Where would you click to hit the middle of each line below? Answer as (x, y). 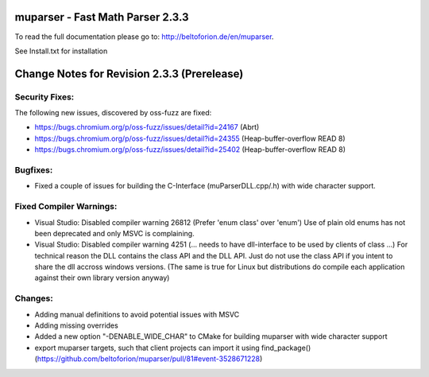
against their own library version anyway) (102, 278)
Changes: (34, 298)
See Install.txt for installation (61, 51)
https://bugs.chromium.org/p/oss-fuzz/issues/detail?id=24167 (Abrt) (147, 127)
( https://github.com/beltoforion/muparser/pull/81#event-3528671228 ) (149, 359)
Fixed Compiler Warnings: (66, 207)
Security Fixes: (44, 97)
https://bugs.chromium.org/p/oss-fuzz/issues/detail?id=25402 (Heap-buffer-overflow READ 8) (190, 150)
